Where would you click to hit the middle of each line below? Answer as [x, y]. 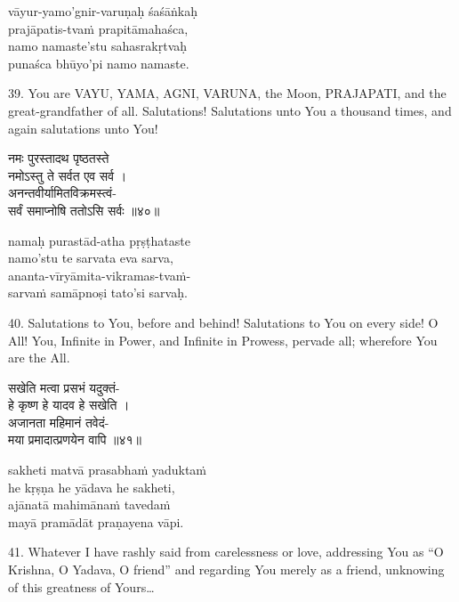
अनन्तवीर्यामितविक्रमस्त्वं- [62, 193]
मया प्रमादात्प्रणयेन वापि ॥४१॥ [75, 439]
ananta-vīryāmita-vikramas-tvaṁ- [100, 275]
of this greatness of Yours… [81, 586]
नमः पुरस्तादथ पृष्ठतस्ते [59, 158]
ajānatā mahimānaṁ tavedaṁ [89, 504]
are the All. [39, 358]
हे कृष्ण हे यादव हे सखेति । [69, 405]
